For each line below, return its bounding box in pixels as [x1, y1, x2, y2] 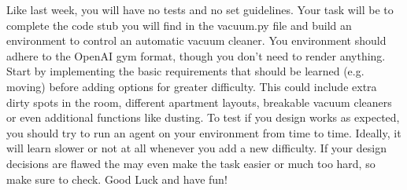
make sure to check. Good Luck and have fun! [6, 170, 228, 187]
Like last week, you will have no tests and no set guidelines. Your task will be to [6, 2, 394, 17]
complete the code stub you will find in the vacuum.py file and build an [6, 16, 352, 33]
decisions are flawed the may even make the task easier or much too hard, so [6, 155, 376, 171]
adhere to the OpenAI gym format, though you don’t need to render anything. [6, 47, 386, 64]
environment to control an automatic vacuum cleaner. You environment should [6, 32, 387, 49]
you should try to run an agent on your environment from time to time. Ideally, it [6, 124, 401, 141]
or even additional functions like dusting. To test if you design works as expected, [6, 109, 400, 126]
